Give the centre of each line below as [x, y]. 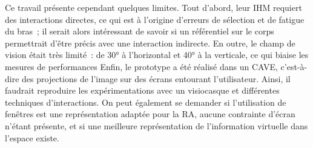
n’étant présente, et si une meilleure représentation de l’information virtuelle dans [156, 125]
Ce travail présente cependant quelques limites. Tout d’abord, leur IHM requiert [153, 7]
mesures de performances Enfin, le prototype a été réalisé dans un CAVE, [141, 66]
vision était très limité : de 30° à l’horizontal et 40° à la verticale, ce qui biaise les [157, 55]
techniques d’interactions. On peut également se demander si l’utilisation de [146, 102]
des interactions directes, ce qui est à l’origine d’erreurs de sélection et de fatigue [155, 19]
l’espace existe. [32, 137]
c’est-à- [294, 66]
